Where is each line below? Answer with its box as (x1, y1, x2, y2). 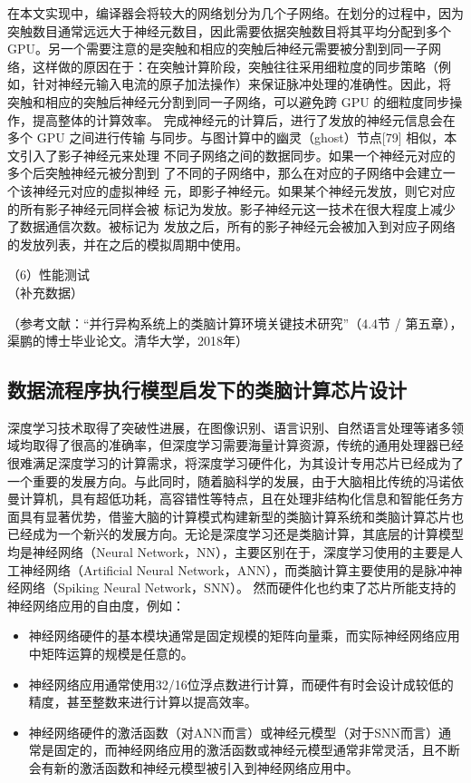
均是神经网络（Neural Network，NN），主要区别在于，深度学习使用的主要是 (7, 543, 450, 562)
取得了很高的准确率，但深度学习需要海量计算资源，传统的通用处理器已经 (32, 436, 464, 455)
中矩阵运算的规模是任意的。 (28, 644, 194, 663)
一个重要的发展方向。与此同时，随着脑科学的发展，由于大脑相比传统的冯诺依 (7, 471, 464, 490)
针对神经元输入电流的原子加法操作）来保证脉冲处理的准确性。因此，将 (32, 74, 451, 93)
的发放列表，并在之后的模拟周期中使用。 (7, 234, 248, 253)
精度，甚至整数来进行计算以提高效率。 (28, 692, 257, 711)
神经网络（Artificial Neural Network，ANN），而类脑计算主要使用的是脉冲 (19, 560, 450, 579)
